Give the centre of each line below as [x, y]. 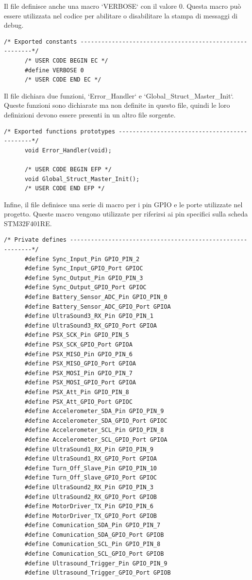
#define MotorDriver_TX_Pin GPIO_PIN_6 [89, 506]
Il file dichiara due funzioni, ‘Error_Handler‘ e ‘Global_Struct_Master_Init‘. [119, 95]
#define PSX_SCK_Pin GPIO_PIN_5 [77, 335]
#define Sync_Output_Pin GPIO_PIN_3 [84, 278]
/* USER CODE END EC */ [63, 80]
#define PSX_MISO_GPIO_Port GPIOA [80, 364]
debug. [14, 25]
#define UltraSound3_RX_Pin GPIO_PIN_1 [89, 316]
